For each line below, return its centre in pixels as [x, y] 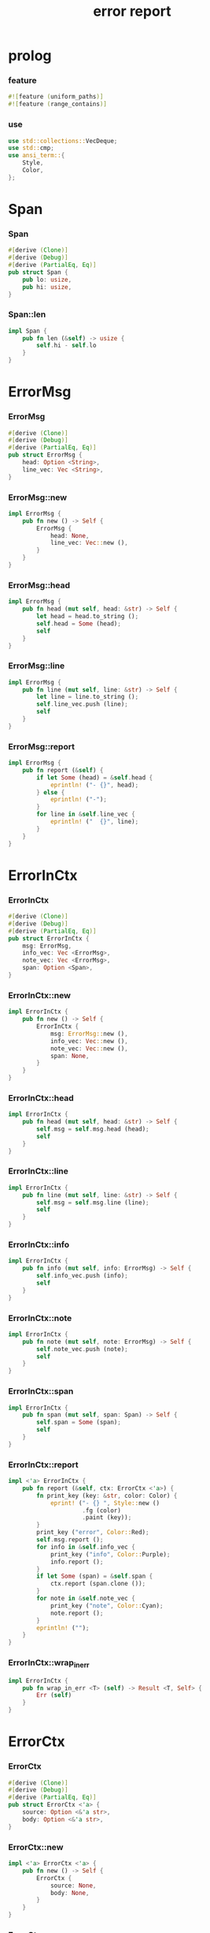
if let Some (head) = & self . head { [95, 777]
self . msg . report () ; [70, 1540]
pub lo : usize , [47, 280]
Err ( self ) [54, 1695]
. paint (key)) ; [107, 1518]
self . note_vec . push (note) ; [82, 1349]
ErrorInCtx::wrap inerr [49, 1664]
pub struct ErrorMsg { [45, 455]
